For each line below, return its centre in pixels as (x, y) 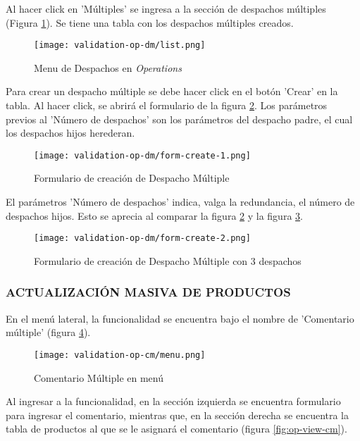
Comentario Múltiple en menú (99, 377)
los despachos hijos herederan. (70, 133)
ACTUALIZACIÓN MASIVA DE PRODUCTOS (148, 292)
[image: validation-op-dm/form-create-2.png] (142, 238)
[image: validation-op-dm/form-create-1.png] (142, 155)
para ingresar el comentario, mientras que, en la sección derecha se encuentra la (178, 415)
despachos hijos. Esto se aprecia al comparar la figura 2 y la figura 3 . (154, 215)
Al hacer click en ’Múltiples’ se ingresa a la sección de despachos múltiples (166, 8)
